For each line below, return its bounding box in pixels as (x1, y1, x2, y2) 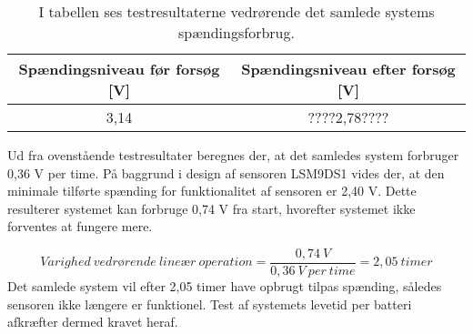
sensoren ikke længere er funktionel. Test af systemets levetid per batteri (7, 294, 412, 313)
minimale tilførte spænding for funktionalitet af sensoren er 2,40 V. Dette (7, 181, 417, 200)
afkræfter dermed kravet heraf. (7, 312, 178, 331)
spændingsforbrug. (178, 22, 295, 43)
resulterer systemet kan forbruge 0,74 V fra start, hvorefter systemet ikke (7, 198, 416, 218)
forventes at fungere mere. (7, 217, 153, 236)
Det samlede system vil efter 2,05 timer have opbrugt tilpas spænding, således (7, 277, 442, 296)
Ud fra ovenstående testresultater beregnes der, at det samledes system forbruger (7, 146, 459, 164)
